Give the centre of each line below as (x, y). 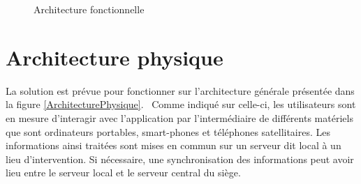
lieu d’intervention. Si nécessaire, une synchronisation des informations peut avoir (180, 159)
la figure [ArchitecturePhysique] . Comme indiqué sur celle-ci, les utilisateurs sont (181, 104)
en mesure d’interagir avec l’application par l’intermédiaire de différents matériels (179, 117)
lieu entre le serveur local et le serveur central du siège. (123, 172)
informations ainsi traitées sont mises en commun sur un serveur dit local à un (174, 145)
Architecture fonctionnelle (89, 9)
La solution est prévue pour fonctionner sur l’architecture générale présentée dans (180, 90)
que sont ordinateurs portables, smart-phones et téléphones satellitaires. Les (168, 131)
